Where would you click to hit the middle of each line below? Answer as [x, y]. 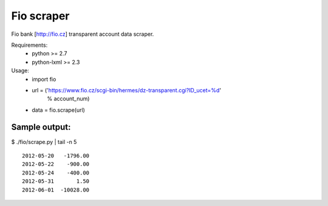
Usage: [20, 70]
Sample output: [41, 127]
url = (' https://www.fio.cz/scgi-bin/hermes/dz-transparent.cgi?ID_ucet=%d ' [127, 90]
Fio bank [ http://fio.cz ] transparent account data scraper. [83, 34]
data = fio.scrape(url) [58, 110]
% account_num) [68, 99]
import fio [44, 79]
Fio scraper [40, 16]
